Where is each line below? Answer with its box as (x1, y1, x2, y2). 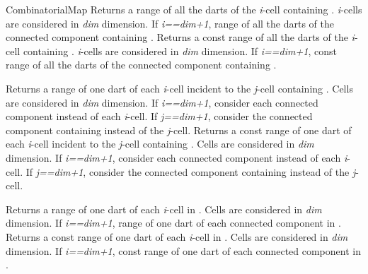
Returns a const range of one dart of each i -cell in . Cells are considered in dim (6, 229, 348, 244)
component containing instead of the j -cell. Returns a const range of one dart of (6, 122, 352, 137)
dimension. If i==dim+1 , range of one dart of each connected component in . (6, 215, 341, 230)
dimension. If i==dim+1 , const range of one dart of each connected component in (6, 243, 361, 258)
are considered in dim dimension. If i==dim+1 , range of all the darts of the (6, 16, 334, 30)
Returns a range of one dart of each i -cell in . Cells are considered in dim (6, 201, 322, 216)
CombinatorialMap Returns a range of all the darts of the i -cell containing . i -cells (6, 2, 362, 16)
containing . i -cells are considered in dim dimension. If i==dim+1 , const (23, 43, 337, 58)
